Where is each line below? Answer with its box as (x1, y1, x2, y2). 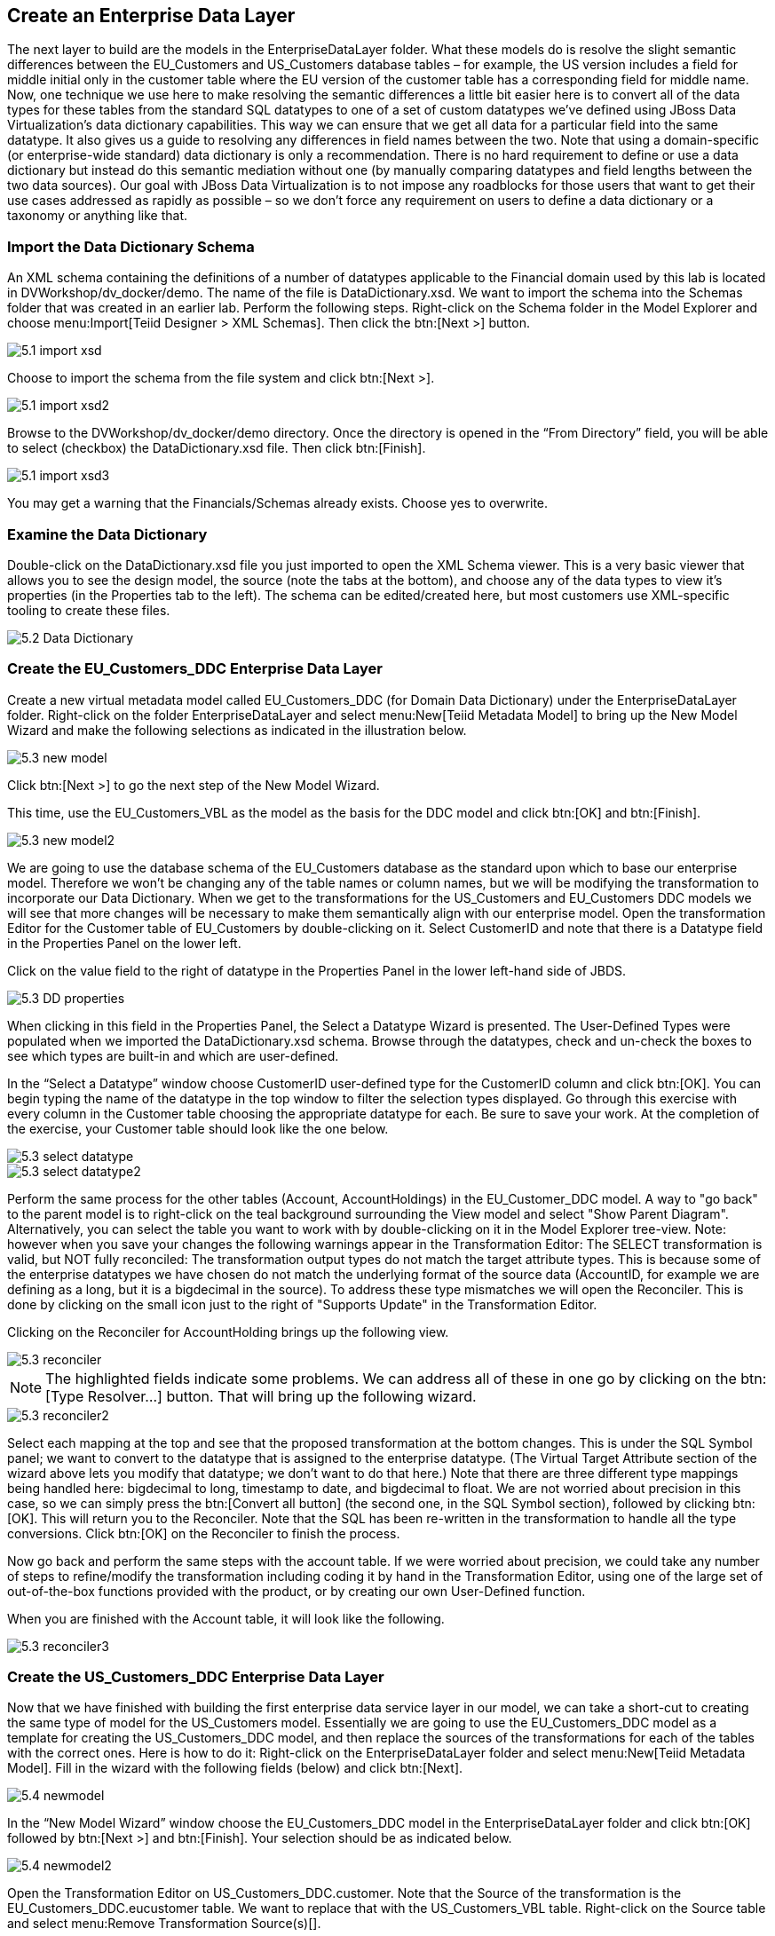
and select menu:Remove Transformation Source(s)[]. (7, 1916, 321, 1932)
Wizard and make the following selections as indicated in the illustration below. (7, 722, 467, 738)
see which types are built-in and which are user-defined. (7, 1047, 339, 1063)
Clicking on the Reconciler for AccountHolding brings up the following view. (7, 1324, 449, 1339)
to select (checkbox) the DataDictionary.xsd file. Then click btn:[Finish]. (7, 440, 426, 456)
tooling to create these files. (7, 602, 170, 618)
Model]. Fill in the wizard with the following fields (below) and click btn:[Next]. (7, 1760, 463, 1776)
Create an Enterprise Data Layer (7, 4, 296, 27)
